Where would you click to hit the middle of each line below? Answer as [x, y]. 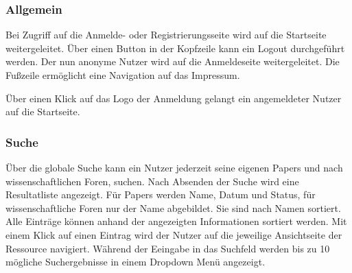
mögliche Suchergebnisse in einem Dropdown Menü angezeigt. [136, 262]
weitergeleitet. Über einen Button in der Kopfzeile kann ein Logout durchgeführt [175, 48]
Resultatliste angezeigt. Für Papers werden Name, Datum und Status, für [161, 194]
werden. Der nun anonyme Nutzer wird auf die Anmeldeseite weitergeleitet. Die [173, 61]
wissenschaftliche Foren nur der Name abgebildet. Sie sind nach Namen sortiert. [173, 207]
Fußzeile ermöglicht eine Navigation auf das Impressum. [123, 75]
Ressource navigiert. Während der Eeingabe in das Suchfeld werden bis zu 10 [168, 248]
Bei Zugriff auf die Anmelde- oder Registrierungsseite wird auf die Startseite [166, 35]
